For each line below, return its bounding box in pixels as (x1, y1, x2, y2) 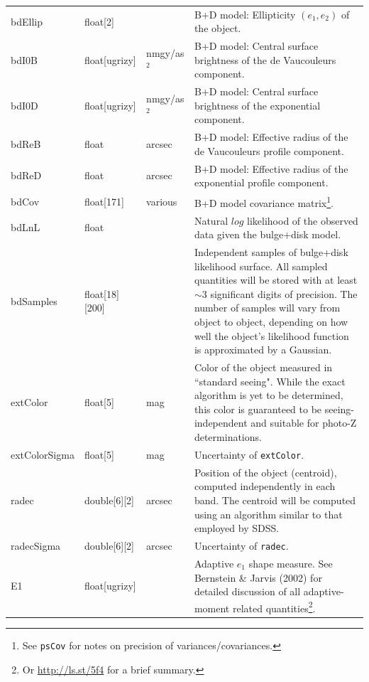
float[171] (84, 193, 124, 208)
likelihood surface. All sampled (194, 258, 328, 273)
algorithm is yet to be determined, (194, 388, 343, 403)
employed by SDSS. (194, 521, 280, 536)
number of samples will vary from (194, 300, 341, 315)
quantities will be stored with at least (194, 272, 358, 287)
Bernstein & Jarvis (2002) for (194, 570, 322, 585)
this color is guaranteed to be (194, 401, 322, 416)
